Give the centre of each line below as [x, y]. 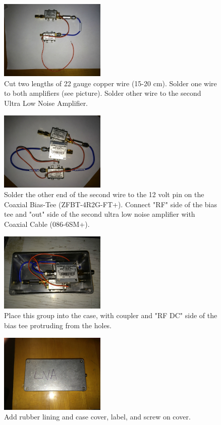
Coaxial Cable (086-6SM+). [47, 224]
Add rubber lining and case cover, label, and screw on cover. [97, 417]
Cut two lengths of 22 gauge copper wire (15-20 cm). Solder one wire [111, 83]
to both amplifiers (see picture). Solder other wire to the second [103, 93]
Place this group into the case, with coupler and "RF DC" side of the [111, 315]
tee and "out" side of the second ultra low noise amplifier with [100, 214]
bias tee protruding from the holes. [58, 325]
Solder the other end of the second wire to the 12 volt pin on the [104, 194]
